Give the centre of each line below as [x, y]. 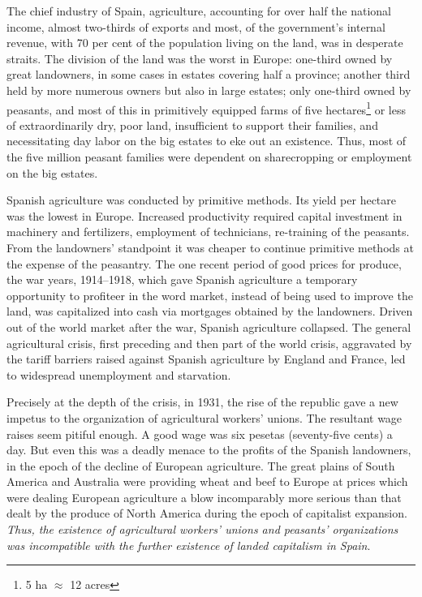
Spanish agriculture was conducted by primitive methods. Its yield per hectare [202, 200]
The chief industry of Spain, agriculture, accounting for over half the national [199, 11]
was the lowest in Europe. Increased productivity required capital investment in [205, 215]
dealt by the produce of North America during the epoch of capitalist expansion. [207, 513]
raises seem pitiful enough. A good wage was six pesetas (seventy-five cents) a [200, 434]
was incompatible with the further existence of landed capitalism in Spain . [189, 545]
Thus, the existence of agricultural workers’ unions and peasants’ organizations [202, 529]
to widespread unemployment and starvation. [119, 374]
